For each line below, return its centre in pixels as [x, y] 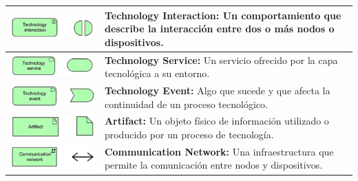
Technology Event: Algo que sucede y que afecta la [217, 90]
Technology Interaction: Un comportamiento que [223, 15]
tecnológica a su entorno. [157, 73]
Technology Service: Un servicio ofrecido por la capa [221, 60]
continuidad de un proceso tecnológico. [186, 104]
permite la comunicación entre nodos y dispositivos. [213, 165]
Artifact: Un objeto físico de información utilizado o [217, 121]
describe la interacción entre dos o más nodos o [219, 29]
